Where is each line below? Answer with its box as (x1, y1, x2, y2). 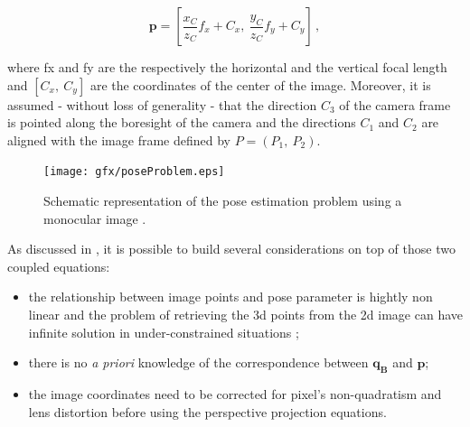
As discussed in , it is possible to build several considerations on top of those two (7, 239, 456, 258)
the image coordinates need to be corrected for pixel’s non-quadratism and (28, 384, 442, 403)
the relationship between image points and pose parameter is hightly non (28, 287, 433, 306)
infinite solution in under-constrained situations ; (28, 322, 299, 341)
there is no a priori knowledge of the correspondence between (28, 353, 369, 372)
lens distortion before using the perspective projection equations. (28, 402, 387, 421)
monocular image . (43, 209, 146, 227)
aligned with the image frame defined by (7, 130, 230, 149)
